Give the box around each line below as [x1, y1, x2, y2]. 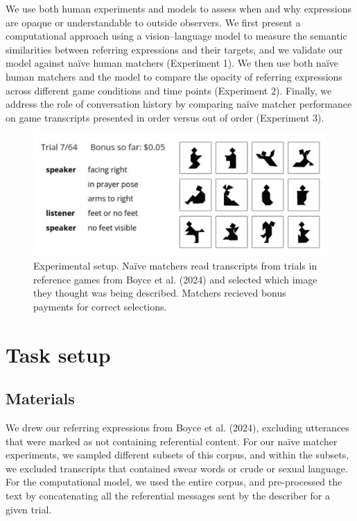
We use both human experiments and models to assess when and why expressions [6, 1, 351, 15]
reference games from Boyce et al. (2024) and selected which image [33, 272, 317, 286]
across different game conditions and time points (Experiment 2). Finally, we [6, 83, 332, 97]
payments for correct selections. [33, 299, 167, 313]
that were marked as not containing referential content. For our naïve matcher [6, 433, 338, 448]
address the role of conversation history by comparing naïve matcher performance [6, 97, 352, 111]
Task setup [6, 340, 111, 368]
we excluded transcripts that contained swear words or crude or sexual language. [6, 461, 348, 475]
